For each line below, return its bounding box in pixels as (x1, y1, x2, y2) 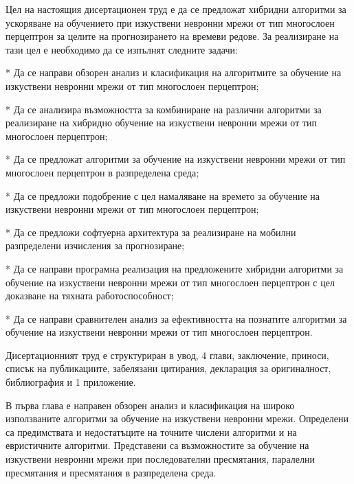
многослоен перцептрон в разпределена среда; (5, 165, 199, 179)
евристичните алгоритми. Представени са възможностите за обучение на (5, 438, 309, 452)
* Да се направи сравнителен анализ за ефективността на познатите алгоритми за (5, 311, 347, 325)
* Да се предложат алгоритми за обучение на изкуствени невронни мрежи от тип (5, 152, 346, 166)
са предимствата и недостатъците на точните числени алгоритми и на (5, 424, 297, 439)
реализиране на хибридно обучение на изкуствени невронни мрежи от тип (5, 115, 318, 130)
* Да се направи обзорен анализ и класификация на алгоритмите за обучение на (5, 65, 342, 80)
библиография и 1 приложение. (5, 375, 136, 389)
